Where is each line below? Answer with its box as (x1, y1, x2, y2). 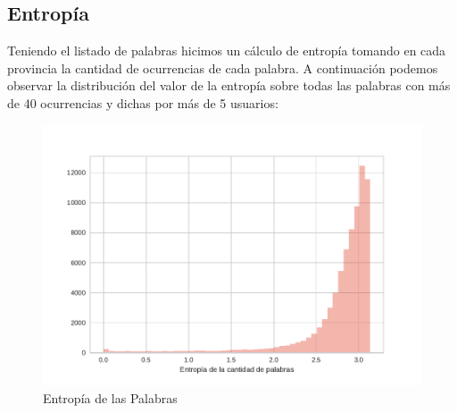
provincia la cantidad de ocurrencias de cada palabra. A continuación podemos (7, 58, 438, 77)
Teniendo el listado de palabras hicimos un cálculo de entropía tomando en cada (7, 41, 446, 60)
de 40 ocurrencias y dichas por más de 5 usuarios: (7, 93, 278, 112)
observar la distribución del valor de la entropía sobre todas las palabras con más (7, 76, 451, 95)
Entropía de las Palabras (43, 388, 178, 407)
